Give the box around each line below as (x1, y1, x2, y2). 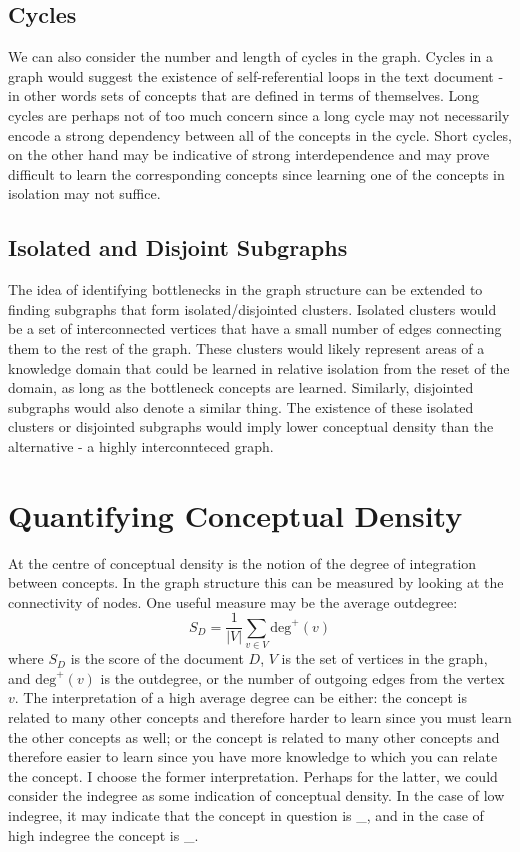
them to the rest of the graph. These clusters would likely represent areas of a (8, 337, 485, 358)
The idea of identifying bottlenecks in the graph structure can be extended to (8, 279, 483, 300)
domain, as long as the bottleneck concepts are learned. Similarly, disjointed (8, 377, 474, 398)
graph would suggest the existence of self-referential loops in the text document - (8, 65, 504, 86)
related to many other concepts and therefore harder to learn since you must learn (8, 706, 512, 727)
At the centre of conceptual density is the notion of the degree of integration (8, 552, 477, 573)
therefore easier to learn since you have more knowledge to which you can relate (8, 746, 498, 767)
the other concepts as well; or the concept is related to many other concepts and (8, 726, 500, 747)
